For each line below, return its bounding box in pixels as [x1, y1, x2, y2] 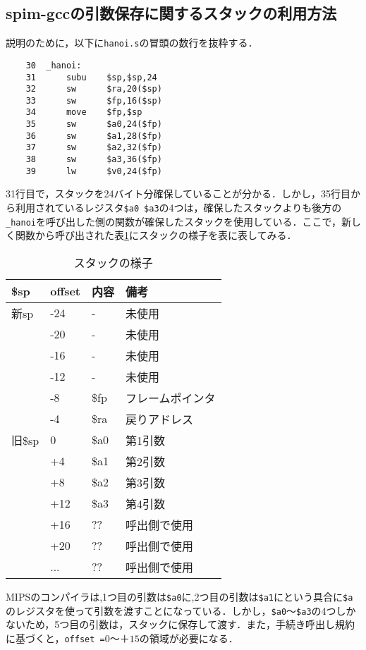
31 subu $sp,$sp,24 [25, 72, 157, 82]
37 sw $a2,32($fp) [25, 142, 162, 153]
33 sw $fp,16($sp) [25, 95, 162, 106]
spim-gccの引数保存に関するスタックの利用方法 [6, 2, 337, 24]
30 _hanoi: [25, 60, 82, 70]
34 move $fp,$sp [25, 107, 142, 118]
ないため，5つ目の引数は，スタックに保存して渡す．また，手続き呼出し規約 [6, 617, 355, 632]
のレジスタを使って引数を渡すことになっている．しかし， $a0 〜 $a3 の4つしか [6, 603, 356, 618]
